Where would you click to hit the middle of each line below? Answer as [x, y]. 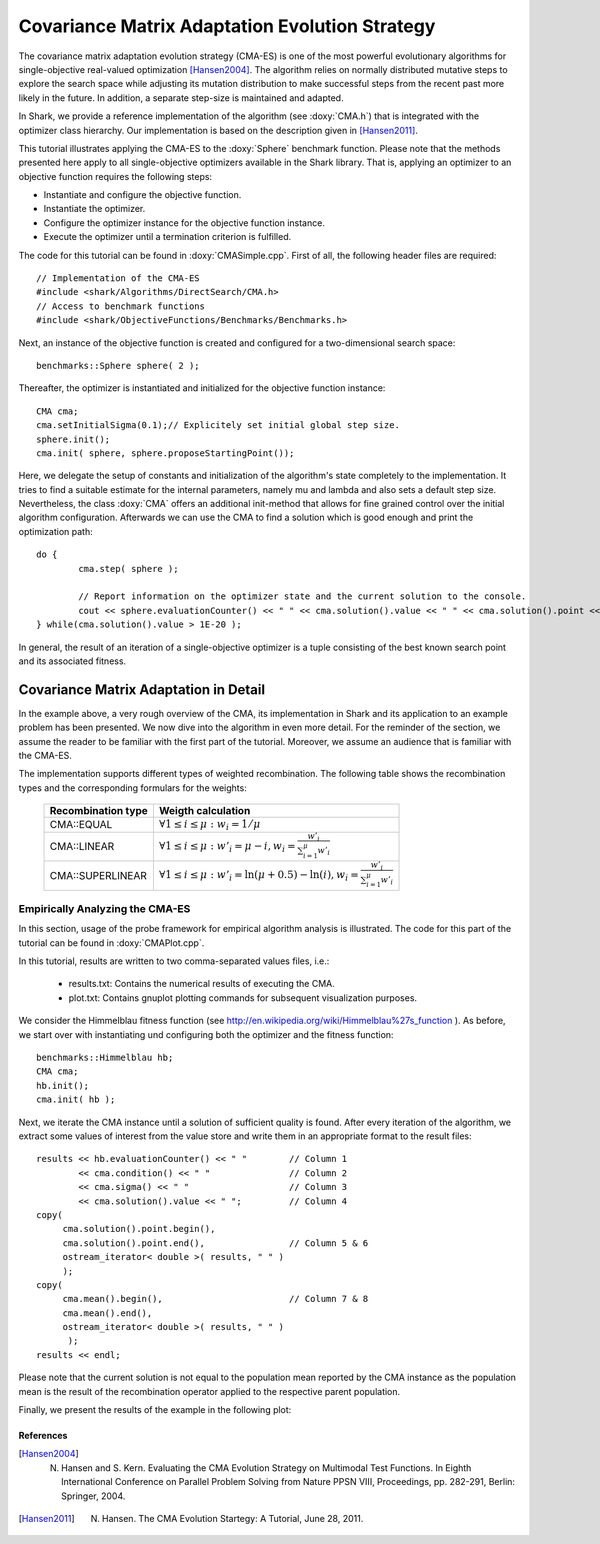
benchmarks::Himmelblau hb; [105, 1058]
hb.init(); [63, 1085]
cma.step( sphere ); [128, 568]
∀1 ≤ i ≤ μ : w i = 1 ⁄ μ [209, 825]
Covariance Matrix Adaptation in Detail [141, 689]
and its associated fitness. [72, 661]
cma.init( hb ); [76, 1099]
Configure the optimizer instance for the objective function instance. [184, 222]
